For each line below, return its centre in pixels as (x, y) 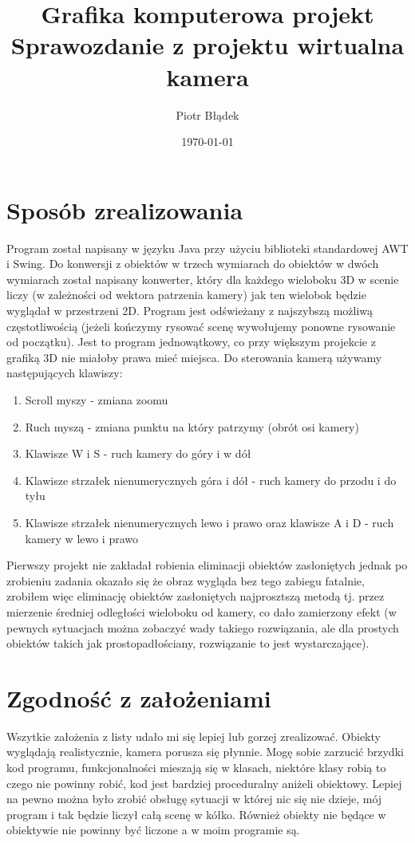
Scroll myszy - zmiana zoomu (97, 399)
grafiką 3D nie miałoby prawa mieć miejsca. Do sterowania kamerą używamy (194, 357)
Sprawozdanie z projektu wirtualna (207, 45)
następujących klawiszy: (65, 373)
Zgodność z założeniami (139, 697)
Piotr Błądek (207, 114)
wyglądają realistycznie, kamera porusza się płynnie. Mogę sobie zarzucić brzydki (205, 752)
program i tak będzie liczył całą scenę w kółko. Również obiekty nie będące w (196, 814)
